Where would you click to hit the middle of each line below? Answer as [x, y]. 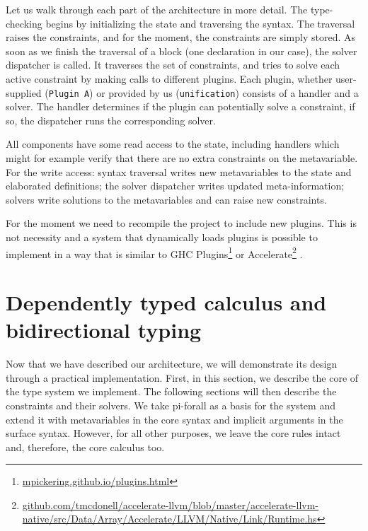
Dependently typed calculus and [166, 302]
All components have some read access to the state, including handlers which [173, 144]
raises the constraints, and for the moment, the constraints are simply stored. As [181, 37]
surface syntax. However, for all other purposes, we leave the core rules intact [173, 433]
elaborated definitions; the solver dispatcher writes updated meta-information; [175, 186]
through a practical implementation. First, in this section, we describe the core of [182, 377]
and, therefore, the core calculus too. [85, 447]
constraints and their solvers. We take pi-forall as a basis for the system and [171, 405]
